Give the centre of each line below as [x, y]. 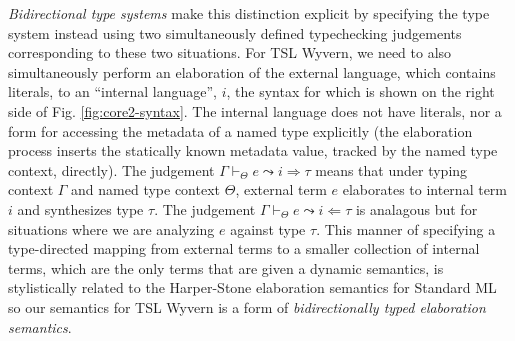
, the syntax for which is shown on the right [360, 91]
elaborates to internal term [424, 189]
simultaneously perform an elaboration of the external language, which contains [252, 71]
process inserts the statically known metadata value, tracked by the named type [253, 150]
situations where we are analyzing [111, 228]
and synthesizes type [80, 208]
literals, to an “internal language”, [113, 91]
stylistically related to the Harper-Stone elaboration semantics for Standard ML [252, 287]
